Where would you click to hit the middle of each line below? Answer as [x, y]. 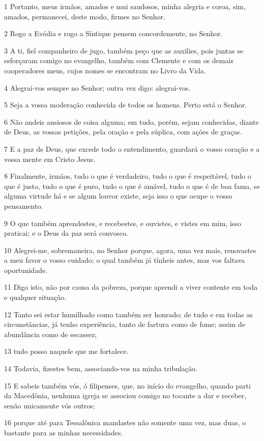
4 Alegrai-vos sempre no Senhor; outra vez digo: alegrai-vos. [97, 87]
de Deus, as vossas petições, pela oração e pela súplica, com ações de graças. [123, 132]
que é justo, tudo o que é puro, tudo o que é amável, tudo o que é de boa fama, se [132, 186]
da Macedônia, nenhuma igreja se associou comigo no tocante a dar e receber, [125, 395]
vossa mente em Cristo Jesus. [50, 159]
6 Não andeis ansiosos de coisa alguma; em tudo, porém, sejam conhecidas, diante [131, 121]
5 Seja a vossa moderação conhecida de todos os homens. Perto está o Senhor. [126, 105]
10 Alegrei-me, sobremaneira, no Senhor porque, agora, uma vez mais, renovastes [130, 250]
